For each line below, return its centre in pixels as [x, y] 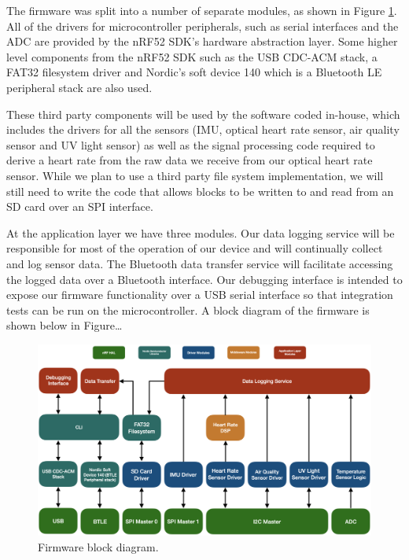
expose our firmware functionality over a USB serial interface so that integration [200, 295]
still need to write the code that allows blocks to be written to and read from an [200, 191]
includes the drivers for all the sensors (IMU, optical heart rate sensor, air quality [203, 129]
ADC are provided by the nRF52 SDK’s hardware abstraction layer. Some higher [202, 41]
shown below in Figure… [64, 325]
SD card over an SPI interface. [80, 206]
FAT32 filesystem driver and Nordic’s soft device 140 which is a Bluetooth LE [194, 72]
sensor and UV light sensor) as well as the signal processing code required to [191, 144]
